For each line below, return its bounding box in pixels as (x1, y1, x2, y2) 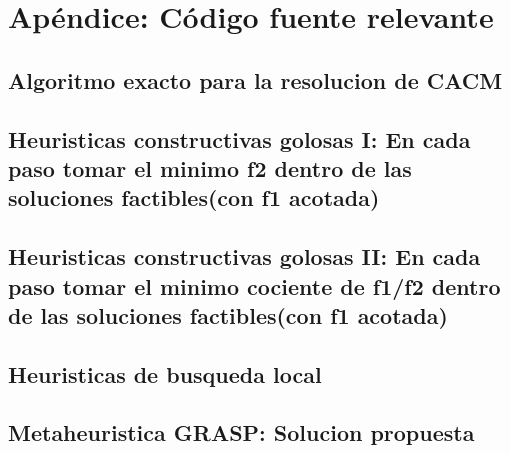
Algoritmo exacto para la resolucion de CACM (8, 64, 503, 95)
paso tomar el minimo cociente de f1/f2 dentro (8, 270, 501, 301)
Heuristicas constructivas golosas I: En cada (8, 123, 471, 154)
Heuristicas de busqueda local (8, 358, 322, 389)
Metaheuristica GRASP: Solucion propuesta (8, 417, 475, 448)
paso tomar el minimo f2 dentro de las (8, 152, 412, 183)
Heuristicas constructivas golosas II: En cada (8, 241, 481, 272)
